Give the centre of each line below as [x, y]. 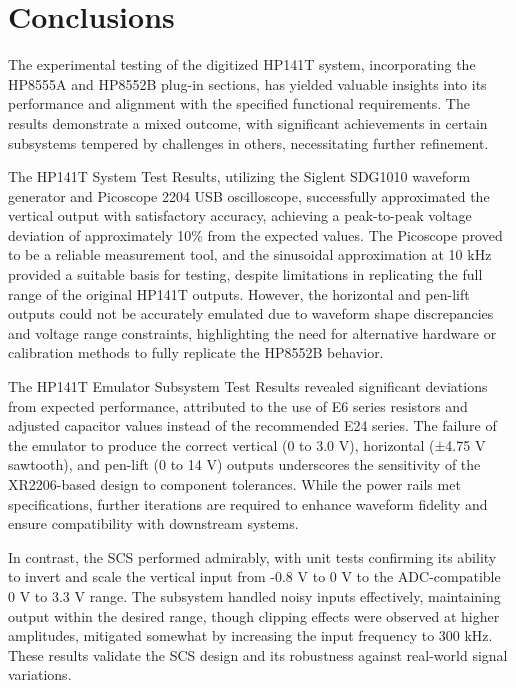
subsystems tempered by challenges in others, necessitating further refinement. [248, 142]
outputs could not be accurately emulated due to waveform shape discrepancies [251, 313]
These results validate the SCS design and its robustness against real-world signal [258, 654]
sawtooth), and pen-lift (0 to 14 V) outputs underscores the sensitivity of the [244, 464]
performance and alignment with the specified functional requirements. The [239, 103]
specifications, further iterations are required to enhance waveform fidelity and [248, 503]
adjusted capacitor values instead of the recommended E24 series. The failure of [252, 425]
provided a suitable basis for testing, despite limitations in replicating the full [245, 274]
